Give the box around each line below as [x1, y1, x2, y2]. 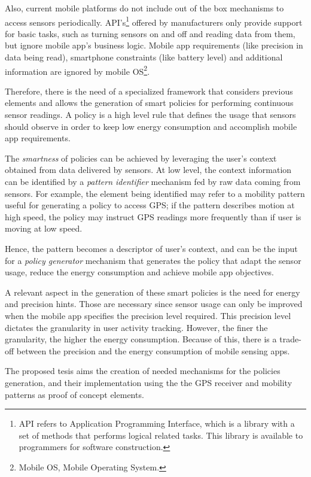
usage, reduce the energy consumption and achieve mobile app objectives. [5, 266, 274, 278]
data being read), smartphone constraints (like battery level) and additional [5, 51, 283, 63]
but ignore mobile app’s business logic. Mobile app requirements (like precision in [5, 39, 303, 51]
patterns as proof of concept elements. [5, 388, 144, 400]
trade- [279, 333, 301, 345]
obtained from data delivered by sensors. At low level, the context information [5, 163, 292, 176]
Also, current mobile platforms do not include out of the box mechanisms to [5, 2, 284, 14]
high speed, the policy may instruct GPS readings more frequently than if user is [5, 210, 301, 223]
